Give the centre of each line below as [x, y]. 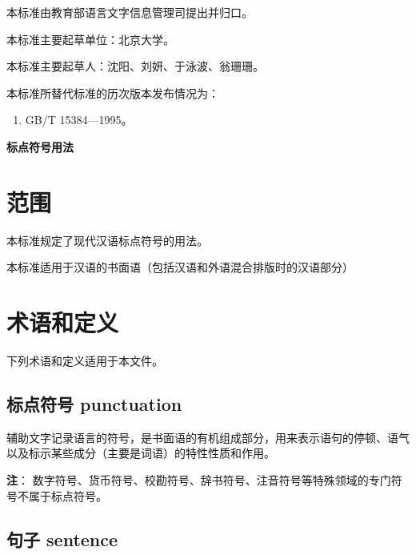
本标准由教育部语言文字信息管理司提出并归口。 [130, 12]
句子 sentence [62, 539]
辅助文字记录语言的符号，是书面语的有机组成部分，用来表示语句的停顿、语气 [208, 437]
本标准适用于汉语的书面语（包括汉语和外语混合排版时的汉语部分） [180, 267]
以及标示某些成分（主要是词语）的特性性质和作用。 [141, 453]
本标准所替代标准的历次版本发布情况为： [113, 92]
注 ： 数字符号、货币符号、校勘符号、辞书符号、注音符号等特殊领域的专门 [199, 479]
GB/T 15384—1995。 [79, 120]
